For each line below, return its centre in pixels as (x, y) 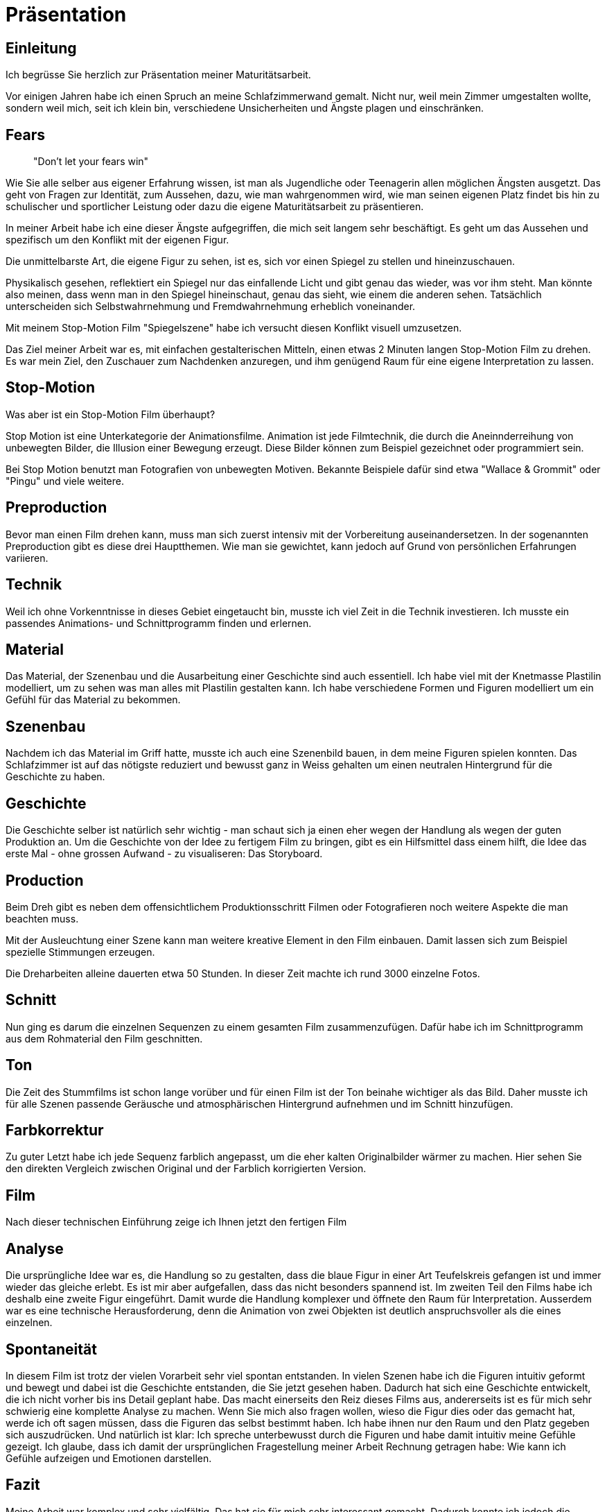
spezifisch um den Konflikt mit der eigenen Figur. (117, 240)
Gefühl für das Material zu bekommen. (93, 700)
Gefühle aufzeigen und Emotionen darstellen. (109, 1458)
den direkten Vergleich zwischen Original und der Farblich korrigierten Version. (186, 1169)
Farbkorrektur (55, 1131)
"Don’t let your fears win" (91, 162)
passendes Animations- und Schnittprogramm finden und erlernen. (159, 623)
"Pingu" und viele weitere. (65, 481)
